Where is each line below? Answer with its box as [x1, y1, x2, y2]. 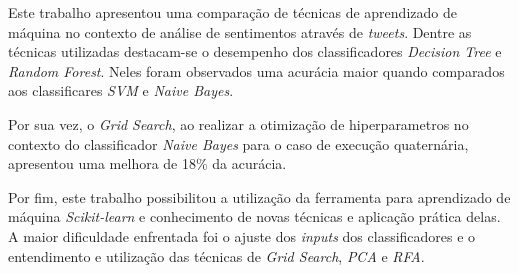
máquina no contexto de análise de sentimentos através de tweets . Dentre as [8, 21, 472, 42]
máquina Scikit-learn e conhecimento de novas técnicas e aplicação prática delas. [8, 206, 501, 227]
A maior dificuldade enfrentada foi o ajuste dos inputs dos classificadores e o [8, 225, 476, 246]
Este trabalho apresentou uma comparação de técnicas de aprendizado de [8, 2, 457, 22]
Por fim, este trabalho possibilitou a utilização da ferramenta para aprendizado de [8, 186, 511, 207]
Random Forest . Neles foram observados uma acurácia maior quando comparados [8, 60, 505, 81]
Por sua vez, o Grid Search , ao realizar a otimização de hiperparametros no [8, 113, 469, 134]
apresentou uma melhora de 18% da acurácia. [8, 153, 287, 174]
